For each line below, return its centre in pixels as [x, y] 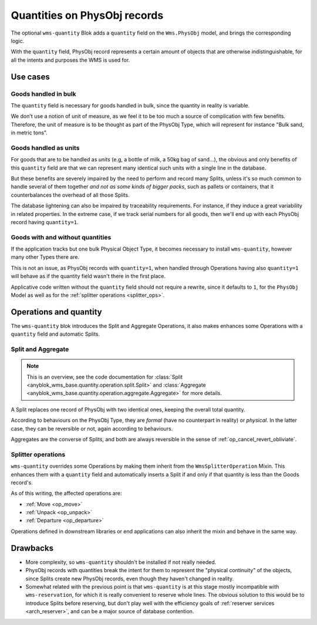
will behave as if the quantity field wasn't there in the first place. [88, 276]
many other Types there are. [45, 257]
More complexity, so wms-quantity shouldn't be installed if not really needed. [121, 562]
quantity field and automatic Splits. [55, 334]
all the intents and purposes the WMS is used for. [70, 60]
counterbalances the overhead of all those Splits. [70, 195]
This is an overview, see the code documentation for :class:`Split [105, 377]
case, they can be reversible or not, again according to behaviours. [92, 428]
